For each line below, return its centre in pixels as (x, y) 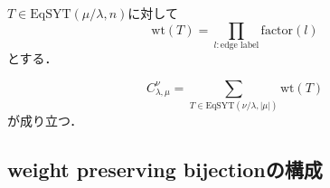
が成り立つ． (45, 120)
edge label (240, 45)
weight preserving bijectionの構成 (165, 169)
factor (277, 30)
